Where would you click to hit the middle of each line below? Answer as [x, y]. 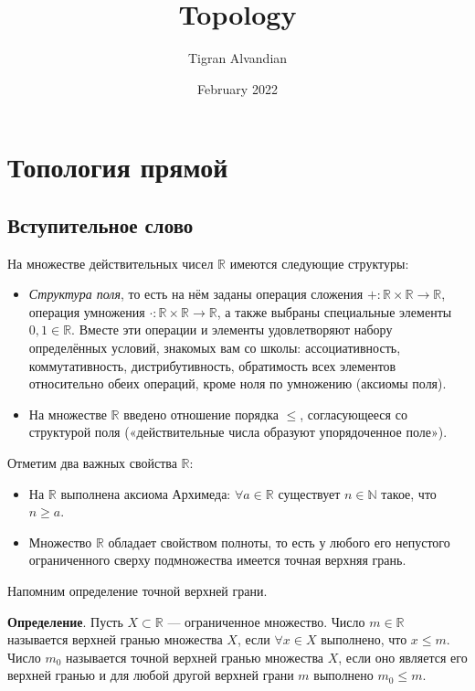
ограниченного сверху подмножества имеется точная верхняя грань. [217, 560]
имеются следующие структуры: [319, 263]
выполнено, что [364, 639]
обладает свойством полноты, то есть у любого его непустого [279, 542]
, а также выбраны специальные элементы [334, 311]
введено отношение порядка [201, 414]
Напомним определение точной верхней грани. [137, 591]
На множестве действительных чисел [111, 263]
